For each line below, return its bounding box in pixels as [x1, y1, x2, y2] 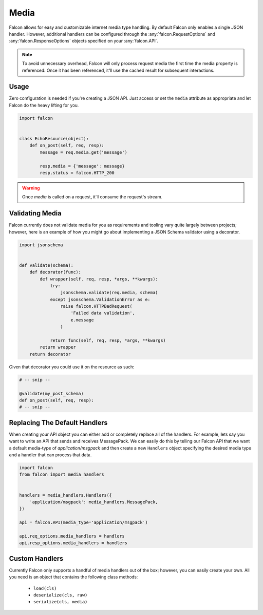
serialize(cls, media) [33, 599, 88, 605]
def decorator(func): [29, 269, 81, 275]
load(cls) [33, 585, 57, 591]
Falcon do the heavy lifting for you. [9, 102, 79, 108]
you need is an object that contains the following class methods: [9, 574, 138, 580]
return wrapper [39, 344, 76, 350]
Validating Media [9, 209, 62, 217]
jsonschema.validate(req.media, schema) [60, 290, 158, 296]
